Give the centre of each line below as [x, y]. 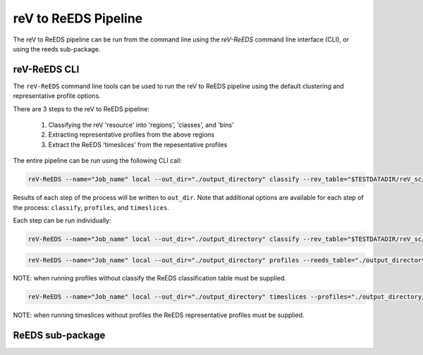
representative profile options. [57, 96]
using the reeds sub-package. [57, 49]
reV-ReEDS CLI [46, 69]
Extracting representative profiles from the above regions [131, 135]
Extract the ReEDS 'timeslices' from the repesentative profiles [138, 144]
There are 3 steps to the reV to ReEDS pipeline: [81, 108]
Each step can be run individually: [62, 220]
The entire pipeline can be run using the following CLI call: [98, 161]
